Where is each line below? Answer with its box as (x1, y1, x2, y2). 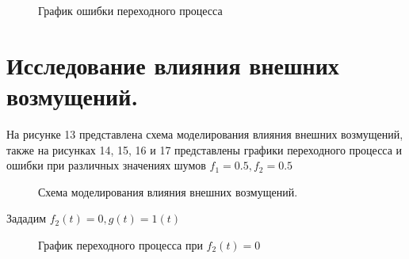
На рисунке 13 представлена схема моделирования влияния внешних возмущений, (6, 125, 403, 142)
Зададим (6, 210, 47, 227)
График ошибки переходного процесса (38, 2, 223, 18)
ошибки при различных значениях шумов (6, 157, 206, 173)
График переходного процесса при (38, 236, 203, 253)
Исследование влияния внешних (6, 48, 339, 81)
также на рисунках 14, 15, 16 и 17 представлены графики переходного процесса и (6, 141, 403, 158)
